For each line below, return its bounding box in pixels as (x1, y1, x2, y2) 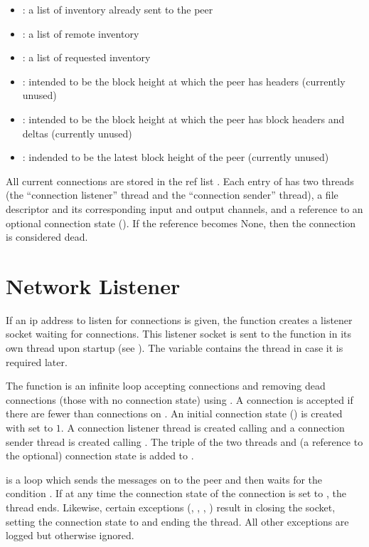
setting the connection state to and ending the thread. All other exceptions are (6, 514, 349, 528)
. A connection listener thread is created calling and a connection (60, 420, 345, 434)
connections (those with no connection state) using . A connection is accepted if (6, 392, 353, 407)
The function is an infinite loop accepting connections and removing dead (6, 378, 326, 393)
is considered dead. (6, 229, 88, 244)
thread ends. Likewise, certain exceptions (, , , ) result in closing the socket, (6, 499, 336, 514)
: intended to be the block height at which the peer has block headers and (22, 111, 345, 126)
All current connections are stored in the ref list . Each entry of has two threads (6, 173, 354, 188)
